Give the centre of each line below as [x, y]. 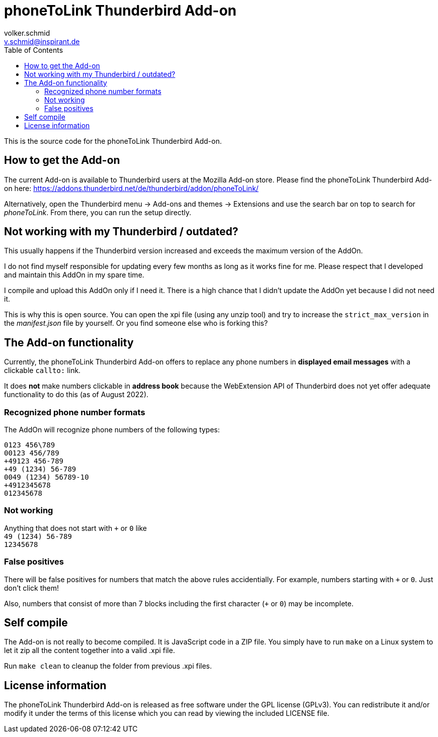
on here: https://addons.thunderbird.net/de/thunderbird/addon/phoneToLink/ [132, 188]
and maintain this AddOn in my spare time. [74, 275]
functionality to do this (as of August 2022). [76, 395]
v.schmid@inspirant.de [42, 41]
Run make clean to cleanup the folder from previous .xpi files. [108, 666]
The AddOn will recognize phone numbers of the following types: [112, 430]
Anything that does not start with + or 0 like [75, 528]
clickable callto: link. [42, 371]
